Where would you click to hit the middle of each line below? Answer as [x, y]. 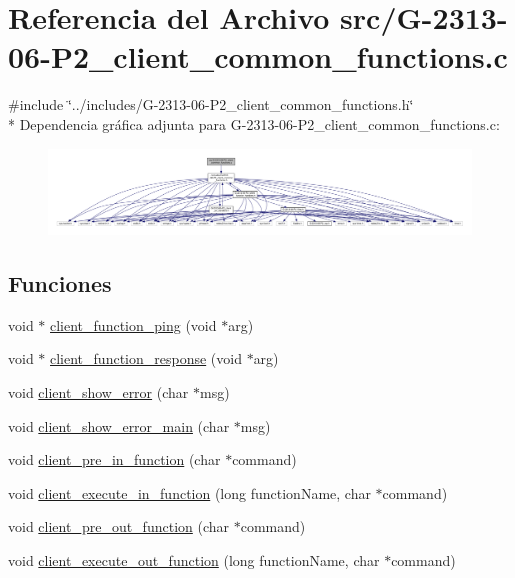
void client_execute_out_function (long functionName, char [194, 559]
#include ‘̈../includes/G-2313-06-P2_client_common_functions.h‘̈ [211, 104]
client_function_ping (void [133, 324]
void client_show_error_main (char [119, 425]
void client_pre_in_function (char [114, 459]
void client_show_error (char [98, 392]
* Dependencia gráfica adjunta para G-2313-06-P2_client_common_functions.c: [254, 123]
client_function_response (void [146, 358]
